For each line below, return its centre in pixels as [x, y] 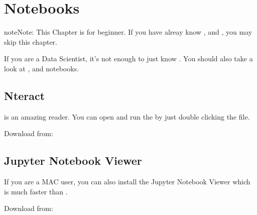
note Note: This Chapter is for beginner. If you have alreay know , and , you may [128, 32]
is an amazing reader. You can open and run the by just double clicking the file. [127, 116]
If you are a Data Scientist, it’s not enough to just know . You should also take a [128, 59]
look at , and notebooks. [42, 68]
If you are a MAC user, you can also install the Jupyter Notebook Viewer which [127, 182]
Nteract [25, 95]
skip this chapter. [31, 41]
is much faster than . [36, 191]
